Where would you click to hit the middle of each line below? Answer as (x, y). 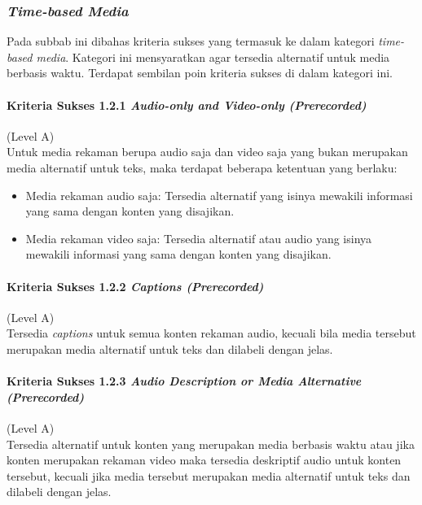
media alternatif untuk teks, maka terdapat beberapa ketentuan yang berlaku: (202, 167)
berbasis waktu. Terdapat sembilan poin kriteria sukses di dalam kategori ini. (200, 73)
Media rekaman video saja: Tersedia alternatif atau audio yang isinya (199, 238)
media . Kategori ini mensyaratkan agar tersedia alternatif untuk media (213, 57)
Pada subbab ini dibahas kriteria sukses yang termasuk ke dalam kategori (191, 41)
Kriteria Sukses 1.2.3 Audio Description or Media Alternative (184, 381)
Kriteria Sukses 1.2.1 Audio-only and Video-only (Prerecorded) (187, 104)
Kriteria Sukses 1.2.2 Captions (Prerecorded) (135, 286)
